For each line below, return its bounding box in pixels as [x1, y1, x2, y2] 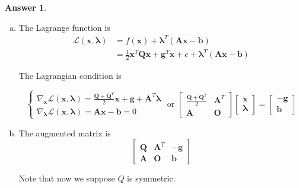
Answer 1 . [5, 1, 46, 13]
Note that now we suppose [18, 172, 115, 184]
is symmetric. [127, 172, 176, 184]
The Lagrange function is [18, 21, 110, 33]
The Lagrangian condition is [18, 69, 122, 82]
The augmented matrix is [18, 126, 111, 139]
